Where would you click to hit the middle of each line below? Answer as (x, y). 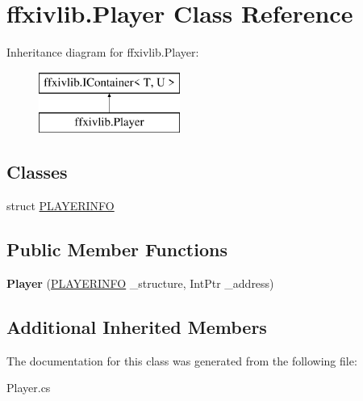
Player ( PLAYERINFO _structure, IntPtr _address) (140, 283)
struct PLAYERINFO (60, 206)
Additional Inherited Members (137, 326)
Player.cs (29, 388)
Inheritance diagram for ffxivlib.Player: (103, 52)
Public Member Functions (117, 249)
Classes (37, 172)
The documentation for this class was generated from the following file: (182, 360)
